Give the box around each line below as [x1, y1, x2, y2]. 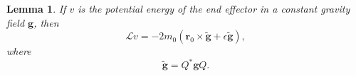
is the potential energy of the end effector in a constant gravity [78, 1, 350, 15]
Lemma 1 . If [6, 1, 66, 15]
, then [33, 15, 59, 30]
